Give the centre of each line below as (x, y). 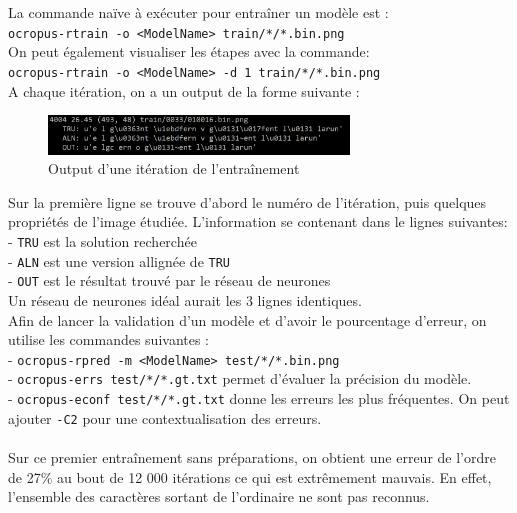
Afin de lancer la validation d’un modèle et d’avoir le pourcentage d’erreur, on (247, 319)
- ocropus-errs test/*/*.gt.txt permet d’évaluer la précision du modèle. (240, 378)
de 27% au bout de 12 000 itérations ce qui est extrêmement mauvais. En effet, (250, 476)
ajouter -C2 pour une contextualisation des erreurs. (165, 417)
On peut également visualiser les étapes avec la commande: (189, 51)
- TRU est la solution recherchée (102, 241)
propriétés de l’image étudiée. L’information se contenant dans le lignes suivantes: (258, 221)
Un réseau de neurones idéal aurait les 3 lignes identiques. (185, 300)
